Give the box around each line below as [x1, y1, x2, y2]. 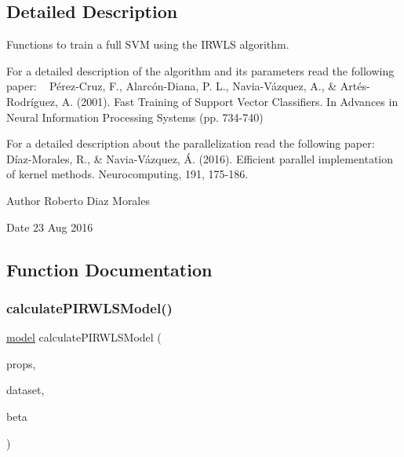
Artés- [340, 78, 370, 94]
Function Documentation [6, 257, 213, 281]
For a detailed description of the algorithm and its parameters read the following [6, 62, 395, 79]
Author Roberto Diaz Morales [6, 192, 150, 208]
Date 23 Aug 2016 [6, 218, 93, 235]
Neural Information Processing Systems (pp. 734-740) [6, 108, 264, 125]
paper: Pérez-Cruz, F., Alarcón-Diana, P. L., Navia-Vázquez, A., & [6, 78, 337, 94]
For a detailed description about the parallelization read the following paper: [6, 135, 375, 152]
